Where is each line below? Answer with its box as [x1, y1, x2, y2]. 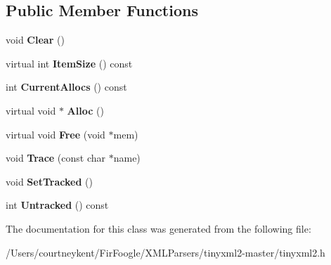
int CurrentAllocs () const [6, 79, 127, 94]
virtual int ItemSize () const [6, 56, 133, 70]
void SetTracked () [6, 174, 93, 188]
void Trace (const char [6, 150, 106, 165]
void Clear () [6, 32, 65, 47]
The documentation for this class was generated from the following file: [6, 221, 311, 235]
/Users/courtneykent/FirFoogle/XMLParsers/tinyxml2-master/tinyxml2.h [6, 245, 325, 259]
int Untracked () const [6, 198, 109, 212]
